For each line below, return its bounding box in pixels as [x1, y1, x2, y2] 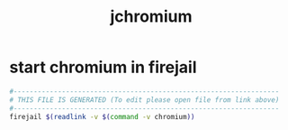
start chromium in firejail [9, 57, 197, 78]
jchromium [110, 6, 193, 27]
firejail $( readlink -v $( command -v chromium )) [9, 112, 195, 121]
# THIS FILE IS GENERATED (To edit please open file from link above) [9, 95, 280, 105]
